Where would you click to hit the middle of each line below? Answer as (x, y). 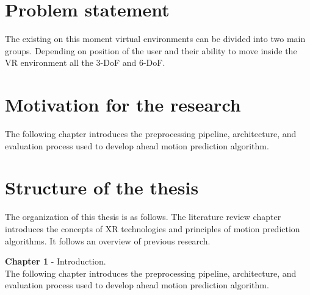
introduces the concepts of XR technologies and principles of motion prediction (153, 228)
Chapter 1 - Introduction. (56, 261)
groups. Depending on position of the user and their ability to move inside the (151, 50)
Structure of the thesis (102, 187)
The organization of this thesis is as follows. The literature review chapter (143, 217)
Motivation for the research (123, 105)
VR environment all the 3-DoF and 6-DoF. (85, 62)
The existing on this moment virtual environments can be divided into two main (155, 39)
